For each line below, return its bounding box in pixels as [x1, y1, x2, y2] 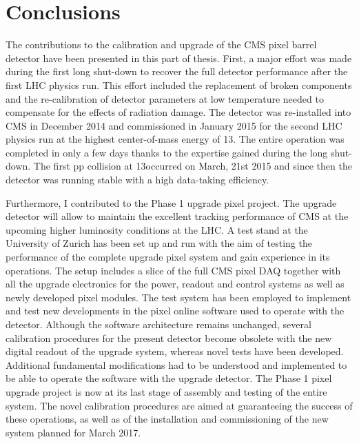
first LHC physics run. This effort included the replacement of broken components [6, 77, 352, 92]
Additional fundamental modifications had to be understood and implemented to [6, 357, 347, 372]
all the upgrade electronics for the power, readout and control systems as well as [6, 276, 345, 291]
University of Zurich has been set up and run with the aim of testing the [6, 236, 312, 250]
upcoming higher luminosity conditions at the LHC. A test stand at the [6, 222, 308, 236]
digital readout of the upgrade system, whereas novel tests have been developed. [6, 344, 344, 359]
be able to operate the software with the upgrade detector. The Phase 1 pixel [6, 371, 332, 385]
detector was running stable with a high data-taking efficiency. [6, 172, 269, 187]
